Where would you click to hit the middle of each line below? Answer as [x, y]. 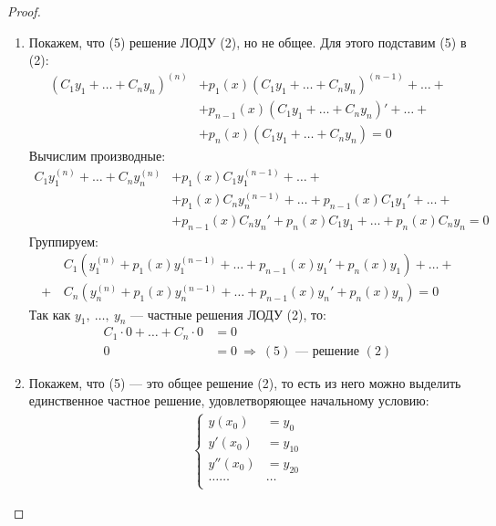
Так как [50, 314]
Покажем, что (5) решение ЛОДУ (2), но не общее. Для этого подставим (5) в [248, 42]
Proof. [24, 11]
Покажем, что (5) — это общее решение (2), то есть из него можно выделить [245, 382]
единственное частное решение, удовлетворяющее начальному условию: [229, 400]
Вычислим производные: [97, 156]
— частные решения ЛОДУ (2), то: [228, 314]
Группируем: [63, 241]
